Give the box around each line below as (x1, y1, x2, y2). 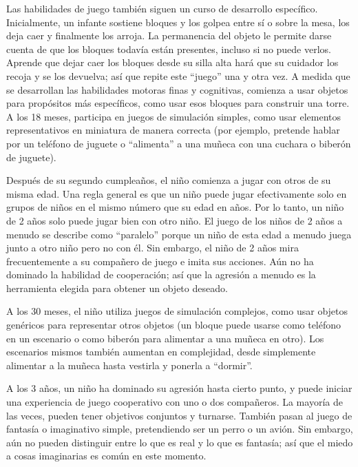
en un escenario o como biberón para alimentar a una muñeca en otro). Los (6, 331, 324, 345)
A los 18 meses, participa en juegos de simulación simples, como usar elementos (6, 109, 341, 123)
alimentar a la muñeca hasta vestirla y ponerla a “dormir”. (6, 357, 253, 372)
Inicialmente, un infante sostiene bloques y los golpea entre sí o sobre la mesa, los (6, 14, 350, 29)
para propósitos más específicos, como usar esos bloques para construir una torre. (6, 96, 350, 110)
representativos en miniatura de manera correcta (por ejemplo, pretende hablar (6, 123, 340, 137)
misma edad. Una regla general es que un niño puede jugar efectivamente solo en (6, 186, 347, 200)
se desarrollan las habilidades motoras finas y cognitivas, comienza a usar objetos (6, 82, 348, 96)
